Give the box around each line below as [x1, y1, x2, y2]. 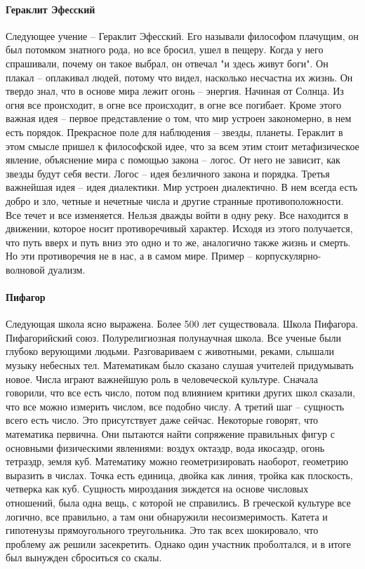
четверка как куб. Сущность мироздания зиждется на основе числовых [6, 481, 309, 496]
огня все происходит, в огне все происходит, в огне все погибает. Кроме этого [6, 97, 342, 112]
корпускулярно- [255, 248, 321, 263]
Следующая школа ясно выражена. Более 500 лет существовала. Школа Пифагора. [6, 316, 359, 331]
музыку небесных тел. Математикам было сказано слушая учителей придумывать [6, 358, 354, 373]
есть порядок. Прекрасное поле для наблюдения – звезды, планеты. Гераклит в [6, 124, 343, 139]
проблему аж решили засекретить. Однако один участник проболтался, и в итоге [6, 536, 351, 551]
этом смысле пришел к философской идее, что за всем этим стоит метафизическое [6, 138, 359, 153]
